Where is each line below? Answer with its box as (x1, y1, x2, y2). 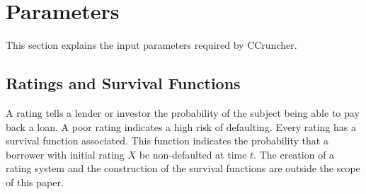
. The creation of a (253, 147, 335, 161)
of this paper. (6, 174, 64, 189)
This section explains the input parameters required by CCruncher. (6, 38, 297, 52)
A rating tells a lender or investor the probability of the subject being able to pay (6, 105, 360, 120)
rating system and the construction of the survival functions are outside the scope (6, 161, 360, 176)
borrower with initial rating (6, 147, 125, 161)
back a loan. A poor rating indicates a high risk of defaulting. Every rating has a (6, 119, 356, 134)
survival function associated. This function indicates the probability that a (6, 133, 328, 148)
